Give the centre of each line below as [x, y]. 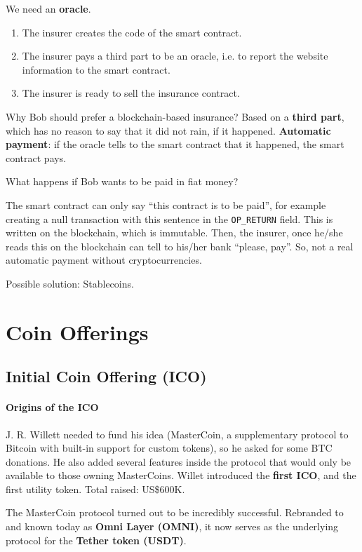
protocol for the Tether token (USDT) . [96, 540]
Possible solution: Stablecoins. [70, 283]
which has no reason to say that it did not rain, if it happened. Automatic [168, 130]
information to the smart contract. [96, 69]
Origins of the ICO [52, 407]
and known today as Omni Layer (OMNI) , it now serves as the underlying [172, 526]
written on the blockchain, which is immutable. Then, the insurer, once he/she [174, 233]
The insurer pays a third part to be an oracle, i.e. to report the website [175, 56]
